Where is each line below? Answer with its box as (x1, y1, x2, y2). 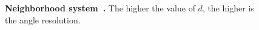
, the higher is (202, 2, 254, 14)
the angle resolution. (5, 13, 81, 26)
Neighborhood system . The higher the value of (5, 2, 195, 14)
